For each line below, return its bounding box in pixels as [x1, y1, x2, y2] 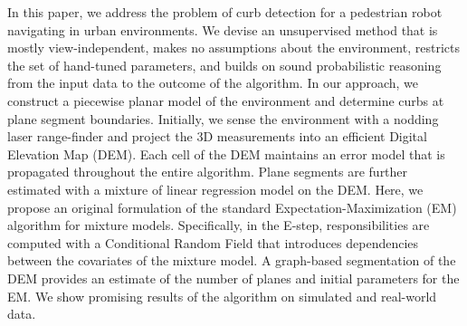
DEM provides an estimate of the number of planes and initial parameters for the [7, 268, 460, 287]
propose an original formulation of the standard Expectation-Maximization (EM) [7, 197, 457, 216]
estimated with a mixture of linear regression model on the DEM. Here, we [7, 179, 424, 198]
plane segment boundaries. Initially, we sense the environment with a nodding [7, 109, 439, 128]
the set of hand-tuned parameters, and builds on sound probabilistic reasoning [7, 55, 442, 74]
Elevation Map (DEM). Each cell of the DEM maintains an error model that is [7, 144, 445, 163]
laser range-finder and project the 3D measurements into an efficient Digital [7, 127, 427, 146]
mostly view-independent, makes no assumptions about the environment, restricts [7, 38, 460, 57]
